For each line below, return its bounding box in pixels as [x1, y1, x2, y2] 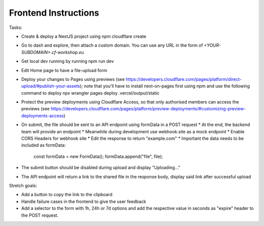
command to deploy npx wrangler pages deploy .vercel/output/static [21, 90, 160, 96]
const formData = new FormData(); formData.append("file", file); [33, 153, 163, 159]
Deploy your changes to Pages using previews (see [21, 76, 125, 82]
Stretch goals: [9, 182, 38, 188]
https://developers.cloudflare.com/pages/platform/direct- [125, 76, 242, 82]
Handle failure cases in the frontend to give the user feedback [21, 199, 146, 204]
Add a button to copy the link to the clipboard [21, 192, 112, 198]
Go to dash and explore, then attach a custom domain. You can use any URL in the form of [21, 42, 203, 49]
